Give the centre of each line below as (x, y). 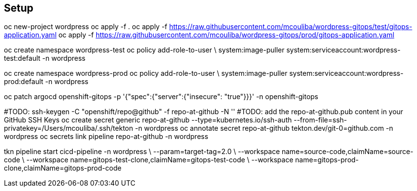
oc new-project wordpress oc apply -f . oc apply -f (86, 27)
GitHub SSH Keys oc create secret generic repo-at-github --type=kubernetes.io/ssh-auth (148, 120)
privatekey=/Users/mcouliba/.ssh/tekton (69, 128)
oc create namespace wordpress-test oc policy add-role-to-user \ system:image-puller (144, 50)
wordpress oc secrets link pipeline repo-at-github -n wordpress (106, 137)
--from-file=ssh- (320, 120)
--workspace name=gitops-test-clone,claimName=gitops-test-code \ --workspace (160, 160)
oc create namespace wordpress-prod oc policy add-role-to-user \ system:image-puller (146, 73)
